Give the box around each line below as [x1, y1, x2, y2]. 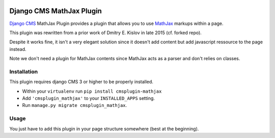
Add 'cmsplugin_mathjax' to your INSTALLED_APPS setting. [22, 95, 155, 101]
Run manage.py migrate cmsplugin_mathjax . [22, 102, 127, 108]
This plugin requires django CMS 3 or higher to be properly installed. [9, 79, 154, 85]
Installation [9, 68, 38, 75]
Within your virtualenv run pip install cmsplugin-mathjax [22, 88, 162, 94]
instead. [9, 46, 26, 52]
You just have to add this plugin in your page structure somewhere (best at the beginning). [9, 125, 199, 132]
